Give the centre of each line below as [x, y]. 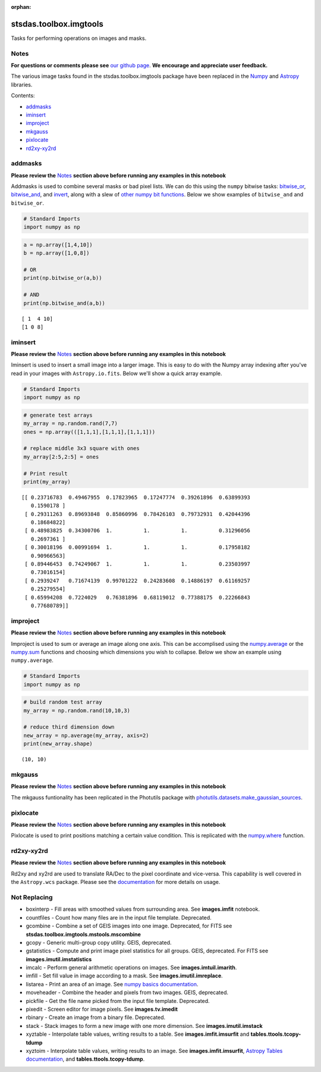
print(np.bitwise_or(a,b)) [63, 278]
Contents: [23, 96]
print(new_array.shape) [58, 744]
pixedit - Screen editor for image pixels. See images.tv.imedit [102, 1010]
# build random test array [63, 702]
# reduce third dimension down [69, 727]
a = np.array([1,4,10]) [58, 245]
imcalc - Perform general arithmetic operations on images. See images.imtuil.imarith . [131, 968]
